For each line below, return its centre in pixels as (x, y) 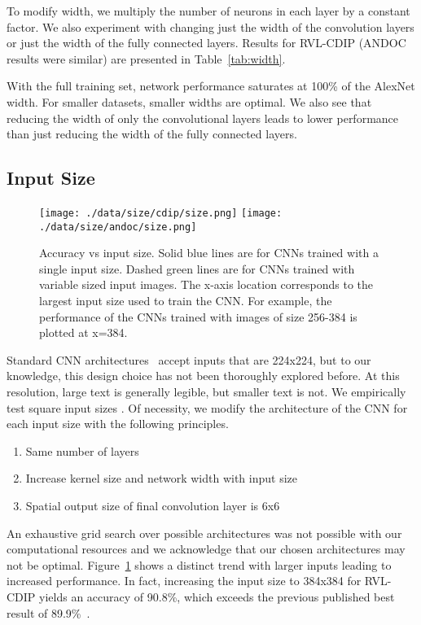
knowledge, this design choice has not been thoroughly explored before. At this (203, 376)
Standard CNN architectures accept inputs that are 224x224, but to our (189, 359)
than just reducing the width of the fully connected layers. (152, 134)
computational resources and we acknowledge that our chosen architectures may (206, 549)
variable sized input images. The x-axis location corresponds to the (206, 284)
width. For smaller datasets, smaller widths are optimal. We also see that (189, 101)
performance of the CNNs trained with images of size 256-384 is (198, 316)
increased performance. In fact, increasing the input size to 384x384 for (184, 581)
